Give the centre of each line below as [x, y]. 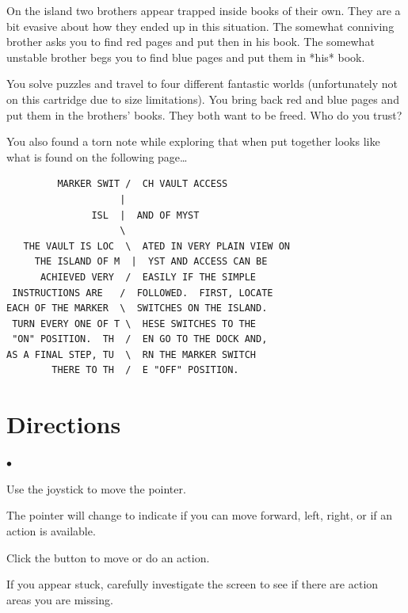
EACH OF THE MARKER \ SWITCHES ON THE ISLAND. [137, 308]
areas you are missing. [60, 599]
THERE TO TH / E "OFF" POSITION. [145, 370]
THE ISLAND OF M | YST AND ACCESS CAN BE [151, 262]
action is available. [51, 530]
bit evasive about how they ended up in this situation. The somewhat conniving [200, 26]
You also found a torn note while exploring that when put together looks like [193, 141]
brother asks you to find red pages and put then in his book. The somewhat [191, 42]
